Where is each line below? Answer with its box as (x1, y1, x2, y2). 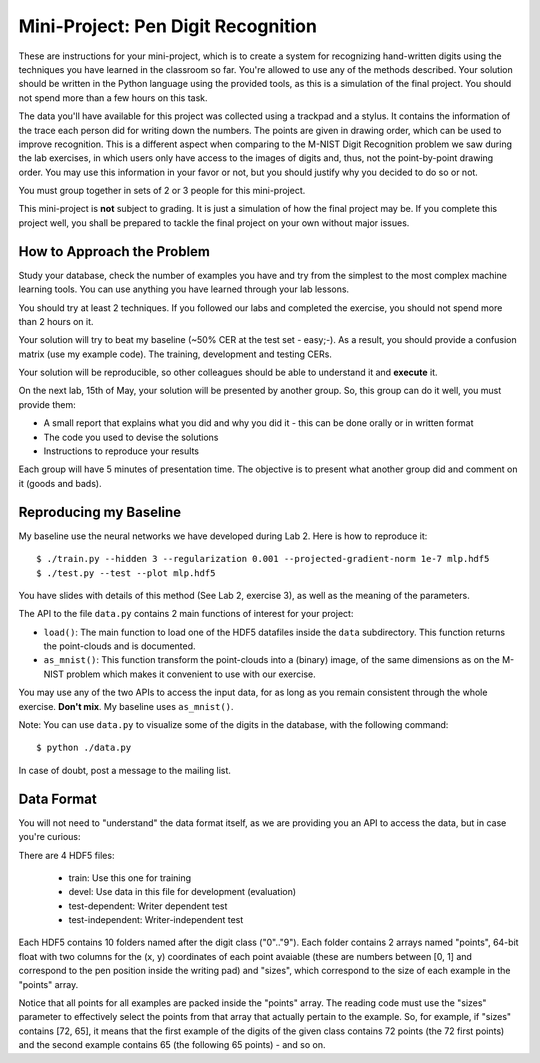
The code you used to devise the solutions (43, 431, 219, 443)
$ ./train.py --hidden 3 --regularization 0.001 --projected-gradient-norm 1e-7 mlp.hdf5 (36, 553, 490, 565)
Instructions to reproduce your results (43, 445, 200, 457)
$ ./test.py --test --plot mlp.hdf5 (36, 567, 216, 579)
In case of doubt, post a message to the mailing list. (18, 764, 232, 776)
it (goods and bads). (18, 477, 102, 489)
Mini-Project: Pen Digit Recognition (18, 15, 317, 37)
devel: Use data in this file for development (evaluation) (68, 886, 297, 898)
